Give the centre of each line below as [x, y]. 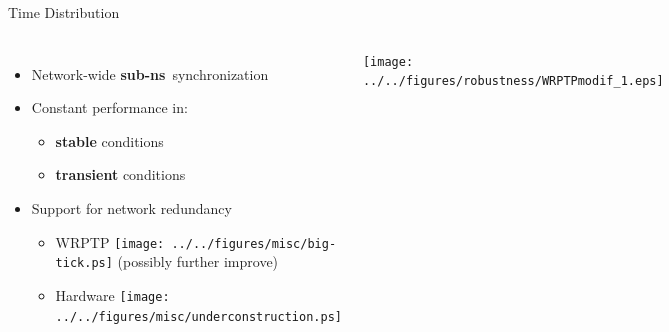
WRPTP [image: [110, 241]
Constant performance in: [109, 107]
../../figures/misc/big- [254, 243]
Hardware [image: [112, 294]
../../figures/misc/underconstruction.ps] [198, 316]
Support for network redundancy [131, 207]
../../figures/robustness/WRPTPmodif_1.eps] [513, 81]
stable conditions [109, 140]
